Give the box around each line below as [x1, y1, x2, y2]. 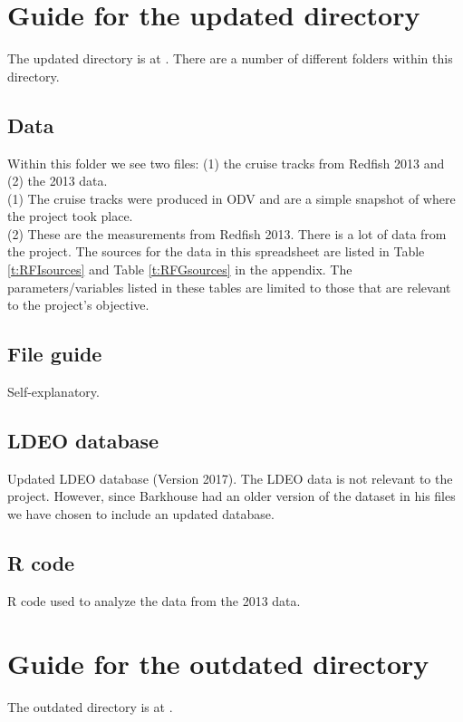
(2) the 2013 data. [7, 171, 108, 190]
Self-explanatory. [7, 382, 100, 401]
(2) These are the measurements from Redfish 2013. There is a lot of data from [7, 224, 447, 243]
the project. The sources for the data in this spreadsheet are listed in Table [7, 242, 425, 261]
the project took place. [7, 207, 133, 226]
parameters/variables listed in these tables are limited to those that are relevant [7, 277, 451, 296]
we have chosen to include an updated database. [7, 505, 275, 524]
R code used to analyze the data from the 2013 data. [7, 591, 301, 610]
